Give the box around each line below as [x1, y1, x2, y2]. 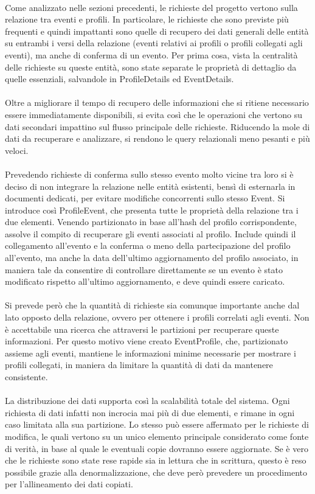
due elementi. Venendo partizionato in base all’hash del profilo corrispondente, [5, 215, 297, 228]
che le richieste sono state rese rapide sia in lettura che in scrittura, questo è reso [5, 454, 306, 467]
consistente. [5, 370, 48, 383]
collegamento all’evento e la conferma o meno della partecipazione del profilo [5, 239, 291, 252]
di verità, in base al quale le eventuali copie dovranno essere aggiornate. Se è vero [5, 442, 308, 454]
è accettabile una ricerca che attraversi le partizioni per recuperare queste [5, 322, 279, 335]
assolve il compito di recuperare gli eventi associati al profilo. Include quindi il [5, 227, 296, 240]
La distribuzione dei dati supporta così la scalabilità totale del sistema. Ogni [5, 394, 290, 407]
